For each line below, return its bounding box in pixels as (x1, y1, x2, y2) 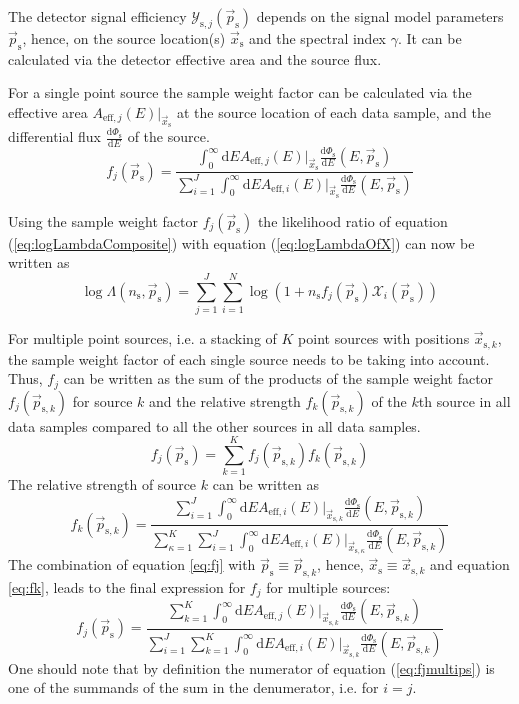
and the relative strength (149, 390, 301, 411)
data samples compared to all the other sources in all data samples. (8, 415, 421, 436)
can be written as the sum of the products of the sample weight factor (63, 368, 494, 389)
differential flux (8, 126, 102, 147)
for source (72, 390, 133, 411)
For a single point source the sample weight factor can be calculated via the (8, 82, 472, 103)
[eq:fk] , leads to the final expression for (8, 577, 246, 597)
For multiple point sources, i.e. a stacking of (8, 328, 277, 349)
